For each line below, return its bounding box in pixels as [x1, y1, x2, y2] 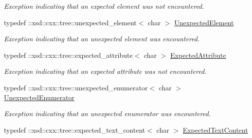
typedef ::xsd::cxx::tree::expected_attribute [4, 50, 133, 60]
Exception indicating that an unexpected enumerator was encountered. [4, 108, 211, 119]
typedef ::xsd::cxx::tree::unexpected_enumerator [4, 82, 148, 92]
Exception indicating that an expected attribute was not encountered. [4, 66, 207, 76]
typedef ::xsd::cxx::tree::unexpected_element [4, 17, 137, 27]
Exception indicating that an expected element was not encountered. [4, 1, 204, 11]
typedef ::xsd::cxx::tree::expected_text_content [4, 124, 145, 135]
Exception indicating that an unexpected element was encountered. [4, 34, 200, 44]
